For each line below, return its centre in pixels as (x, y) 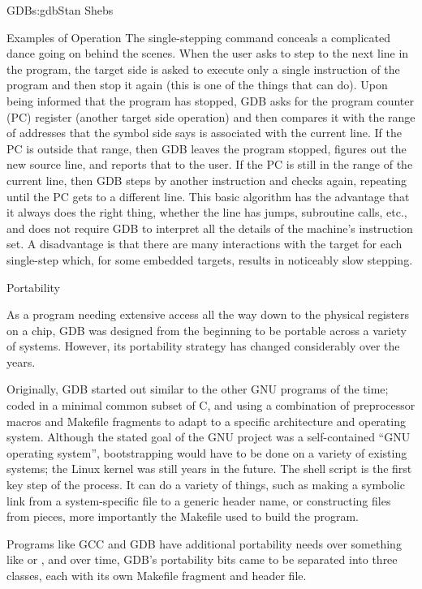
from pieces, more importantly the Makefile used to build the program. (183, 516)
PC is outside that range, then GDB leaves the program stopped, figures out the (207, 148)
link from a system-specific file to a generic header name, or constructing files (199, 500)
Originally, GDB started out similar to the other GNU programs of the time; (198, 389)
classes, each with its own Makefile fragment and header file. (157, 575)
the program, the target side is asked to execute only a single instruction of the (203, 69)
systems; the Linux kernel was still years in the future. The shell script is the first (209, 469)
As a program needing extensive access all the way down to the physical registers (208, 314)
